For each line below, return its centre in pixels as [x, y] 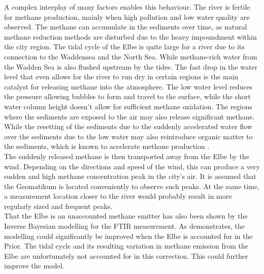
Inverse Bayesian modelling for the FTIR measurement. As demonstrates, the [125, 226]
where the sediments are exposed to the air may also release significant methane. [129, 116]
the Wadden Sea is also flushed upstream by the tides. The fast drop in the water [131, 66]
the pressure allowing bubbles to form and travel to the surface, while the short [127, 96]
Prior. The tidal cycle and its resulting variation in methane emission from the [126, 246]
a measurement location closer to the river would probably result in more [118, 196]
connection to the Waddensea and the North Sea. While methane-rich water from [131, 56]
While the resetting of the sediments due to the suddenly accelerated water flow [128, 126]
